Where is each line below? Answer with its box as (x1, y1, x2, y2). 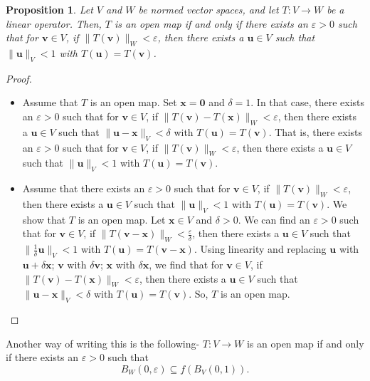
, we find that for (149, 256, 223, 271)
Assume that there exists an (22, 181, 145, 196)
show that (22, 212, 66, 226)
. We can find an (238, 212, 310, 226)
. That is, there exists (268, 124, 363, 139)
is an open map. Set (90, 95, 177, 110)
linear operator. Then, (6, 16, 102, 31)
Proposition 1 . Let (6, 2, 93, 16)
